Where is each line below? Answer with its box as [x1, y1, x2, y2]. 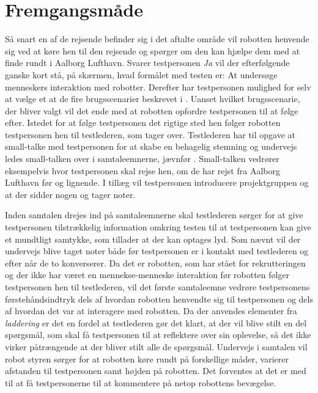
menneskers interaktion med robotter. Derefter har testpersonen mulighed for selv [5, 80, 311, 93]
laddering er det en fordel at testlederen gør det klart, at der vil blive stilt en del [5, 316, 307, 329]
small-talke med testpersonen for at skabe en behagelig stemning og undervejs [5, 140, 297, 153]
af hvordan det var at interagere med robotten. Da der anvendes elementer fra [5, 304, 297, 317]
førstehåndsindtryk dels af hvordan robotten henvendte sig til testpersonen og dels [5, 292, 313, 305]
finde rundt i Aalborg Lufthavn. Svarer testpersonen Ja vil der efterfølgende [5, 56, 290, 69]
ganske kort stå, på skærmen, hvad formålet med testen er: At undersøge [5, 68, 278, 81]
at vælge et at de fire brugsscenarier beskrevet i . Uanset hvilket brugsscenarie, [5, 92, 300, 105]
